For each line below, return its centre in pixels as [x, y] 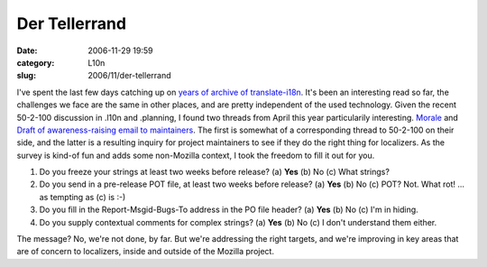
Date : [27, 51]
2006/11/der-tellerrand [129, 76]
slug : [26, 76]
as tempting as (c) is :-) [83, 197]
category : [36, 62]
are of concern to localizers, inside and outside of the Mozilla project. [146, 252]
